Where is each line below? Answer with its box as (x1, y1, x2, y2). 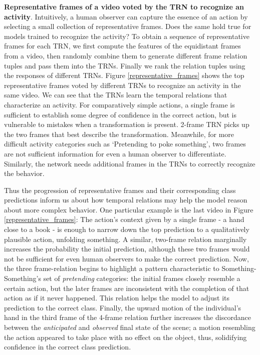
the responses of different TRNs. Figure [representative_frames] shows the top (4, 70, 244, 80)
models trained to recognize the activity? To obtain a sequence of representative (4, 30, 249, 41)
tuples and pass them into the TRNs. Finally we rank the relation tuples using (4, 60, 245, 70)
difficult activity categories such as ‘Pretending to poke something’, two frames (4, 138, 246, 149)
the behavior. (4, 168, 45, 178)
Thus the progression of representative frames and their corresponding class (4, 184, 236, 195)
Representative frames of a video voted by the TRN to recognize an (4, 1, 244, 11)
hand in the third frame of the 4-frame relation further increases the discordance (4, 312, 251, 322)
